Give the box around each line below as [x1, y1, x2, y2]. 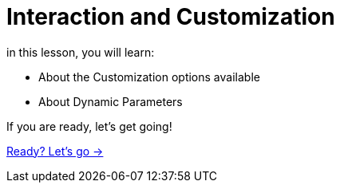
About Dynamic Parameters [38, 94, 183, 108]
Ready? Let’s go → [6, 144, 104, 158]
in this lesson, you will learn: [6, 45, 155, 59]
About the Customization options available [38, 69, 260, 84]
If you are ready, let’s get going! [6, 119, 172, 133]
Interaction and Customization [6, 3, 335, 30]
